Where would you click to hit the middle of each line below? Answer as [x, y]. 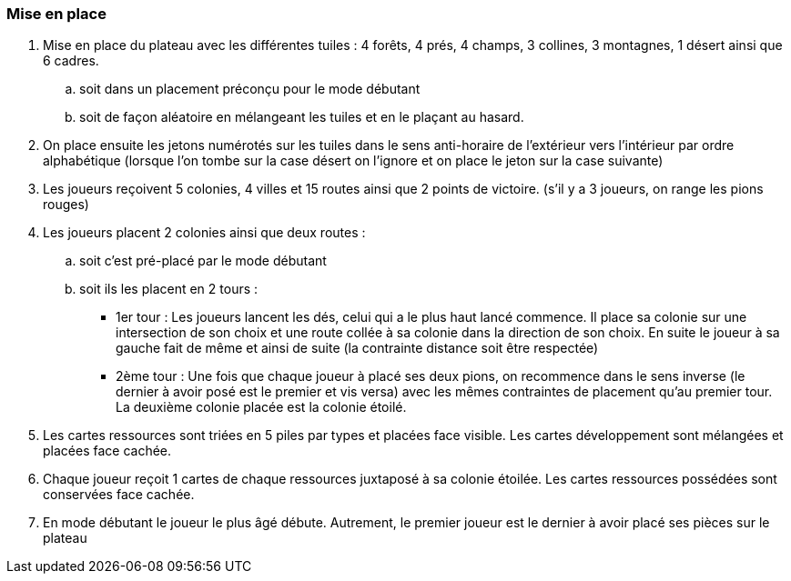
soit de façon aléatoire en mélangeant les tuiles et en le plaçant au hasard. [302, 117]
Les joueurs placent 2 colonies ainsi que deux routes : [204, 233]
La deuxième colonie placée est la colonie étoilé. [261, 407]
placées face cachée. [107, 451]
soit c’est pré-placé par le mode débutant [203, 261]
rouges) [66, 205]
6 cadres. [71, 61]
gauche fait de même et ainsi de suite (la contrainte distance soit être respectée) [357, 348]
